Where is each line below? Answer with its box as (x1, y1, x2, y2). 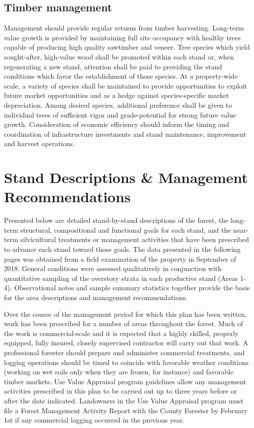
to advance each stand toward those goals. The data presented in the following (4, 244, 241, 254)
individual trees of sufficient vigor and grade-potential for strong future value (4, 109, 236, 120)
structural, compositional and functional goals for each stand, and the (20, 224, 231, 235)
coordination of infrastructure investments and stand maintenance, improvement (4, 128, 247, 139)
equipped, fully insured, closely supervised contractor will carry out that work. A (4, 337, 249, 348)
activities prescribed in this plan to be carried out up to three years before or (4, 386, 237, 396)
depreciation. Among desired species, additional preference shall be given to (4, 99, 232, 110)
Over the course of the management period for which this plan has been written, (4, 308, 247, 319)
